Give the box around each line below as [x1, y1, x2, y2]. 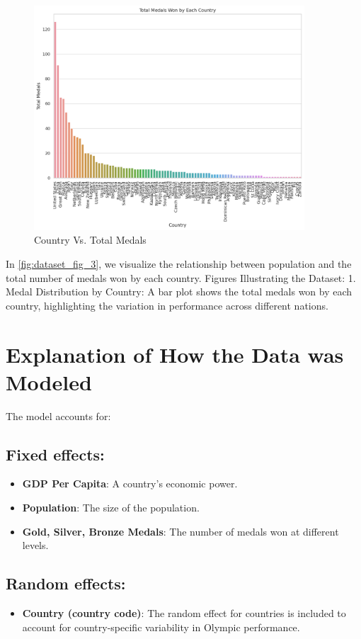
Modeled [6, 367, 92, 396]
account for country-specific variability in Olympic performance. [22, 619, 300, 634]
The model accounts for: [6, 408, 111, 423]
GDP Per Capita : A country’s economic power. [22, 476, 238, 491]
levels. [22, 538, 49, 553]
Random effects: [6, 572, 126, 594]
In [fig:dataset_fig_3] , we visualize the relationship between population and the [6, 256, 352, 271]
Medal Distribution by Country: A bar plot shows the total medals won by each [6, 284, 353, 299]
